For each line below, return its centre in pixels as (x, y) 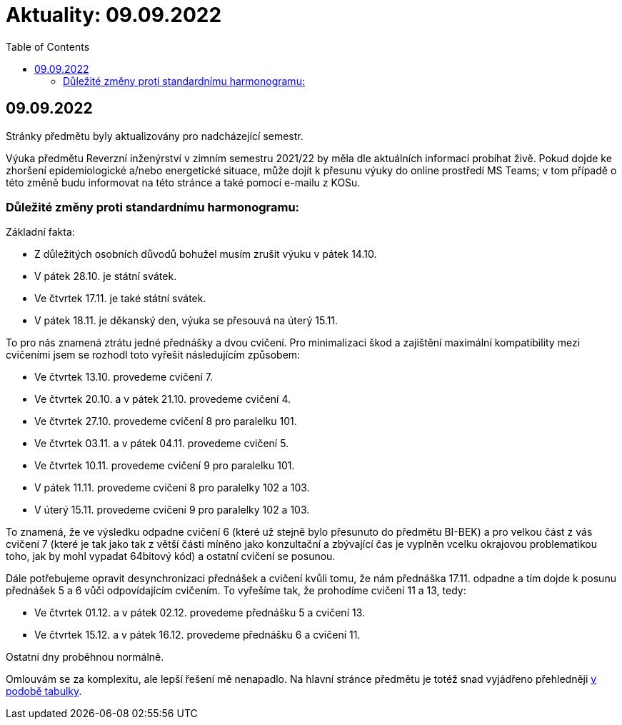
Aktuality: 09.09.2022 (114, 15)
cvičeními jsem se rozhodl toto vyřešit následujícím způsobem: (153, 355)
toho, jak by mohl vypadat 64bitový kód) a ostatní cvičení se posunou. (171, 556)
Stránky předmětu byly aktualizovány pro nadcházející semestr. (155, 136)
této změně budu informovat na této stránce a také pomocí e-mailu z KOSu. (183, 182)
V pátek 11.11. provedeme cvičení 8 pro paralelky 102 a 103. (172, 488)
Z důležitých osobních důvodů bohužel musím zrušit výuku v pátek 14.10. (206, 254)
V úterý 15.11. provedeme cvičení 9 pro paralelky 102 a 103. (172, 510)
